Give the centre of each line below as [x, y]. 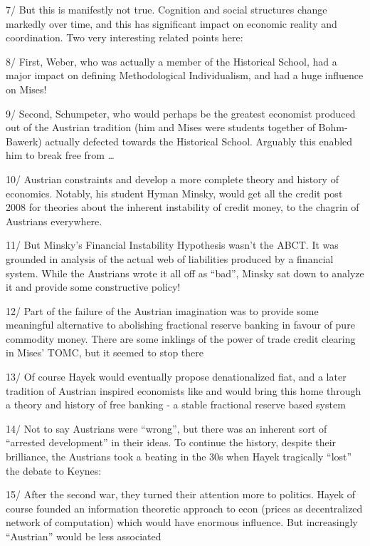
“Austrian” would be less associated [84, 536]
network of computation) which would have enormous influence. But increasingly [182, 522]
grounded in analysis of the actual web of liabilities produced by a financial [170, 258]
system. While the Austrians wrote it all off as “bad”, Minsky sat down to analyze [185, 273]
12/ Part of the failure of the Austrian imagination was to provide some [162, 310]
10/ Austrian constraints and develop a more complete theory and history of [172, 179]
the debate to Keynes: [54, 470]
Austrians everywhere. [54, 221]
